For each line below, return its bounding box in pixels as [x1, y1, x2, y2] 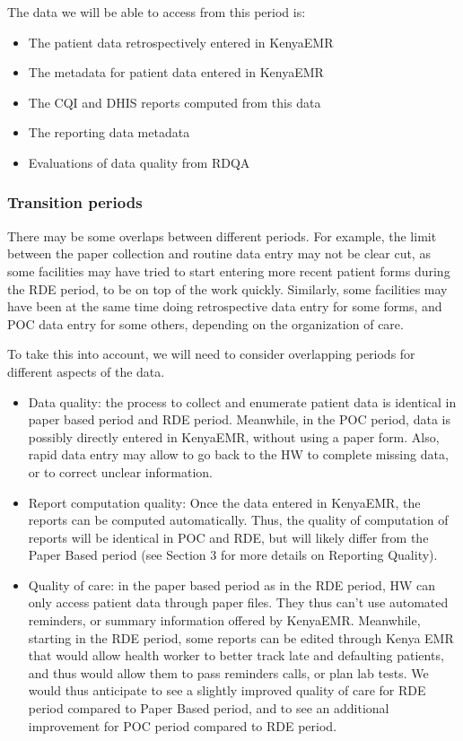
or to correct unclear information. [28, 462, 213, 481]
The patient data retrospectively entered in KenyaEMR [28, 32, 334, 51]
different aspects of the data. [7, 362, 165, 380]
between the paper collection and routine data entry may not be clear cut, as [7, 244, 431, 263]
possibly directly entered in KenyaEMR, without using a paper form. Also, [28, 427, 440, 446]
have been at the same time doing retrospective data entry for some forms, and [7, 297, 442, 316]
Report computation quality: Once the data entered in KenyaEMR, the [28, 493, 421, 511]
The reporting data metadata [28, 123, 190, 142]
